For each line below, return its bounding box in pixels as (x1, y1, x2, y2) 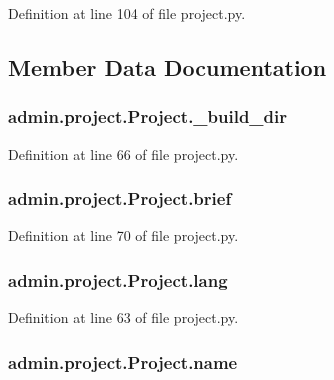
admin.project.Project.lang (8, 267, 228, 292)
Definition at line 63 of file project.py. (8, 307, 239, 328)
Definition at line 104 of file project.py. (8, 3, 246, 23)
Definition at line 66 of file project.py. (8, 143, 239, 164)
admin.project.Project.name (8, 349, 238, 374)
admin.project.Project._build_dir (8, 104, 288, 129)
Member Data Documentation (8, 51, 327, 82)
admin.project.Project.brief (8, 186, 232, 211)
